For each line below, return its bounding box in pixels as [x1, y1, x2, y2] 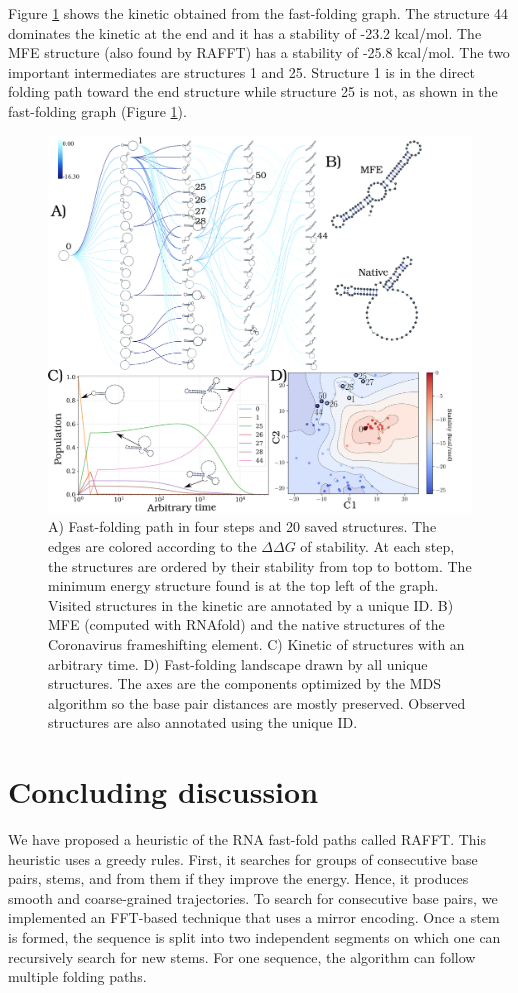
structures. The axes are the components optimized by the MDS [48, 673, 441, 694]
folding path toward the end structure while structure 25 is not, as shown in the [8, 81, 498, 102]
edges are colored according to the [48, 535, 257, 556]
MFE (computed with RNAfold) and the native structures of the [48, 614, 445, 635]
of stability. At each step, [300, 535, 455, 556]
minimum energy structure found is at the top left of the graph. [48, 575, 439, 596]
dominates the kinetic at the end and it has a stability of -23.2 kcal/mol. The [8, 22, 482, 43]
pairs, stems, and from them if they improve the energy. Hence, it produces [8, 868, 469, 889]
